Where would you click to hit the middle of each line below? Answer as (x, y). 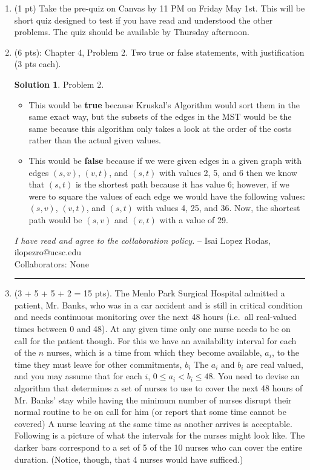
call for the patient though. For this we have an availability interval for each (155, 340)
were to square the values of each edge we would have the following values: (167, 196)
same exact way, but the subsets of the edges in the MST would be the (160, 116)
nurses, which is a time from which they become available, (154, 352)
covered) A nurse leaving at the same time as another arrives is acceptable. (153, 423)
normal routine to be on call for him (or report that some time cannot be (150, 412)
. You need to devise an (256, 376)
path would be (55, 219)
